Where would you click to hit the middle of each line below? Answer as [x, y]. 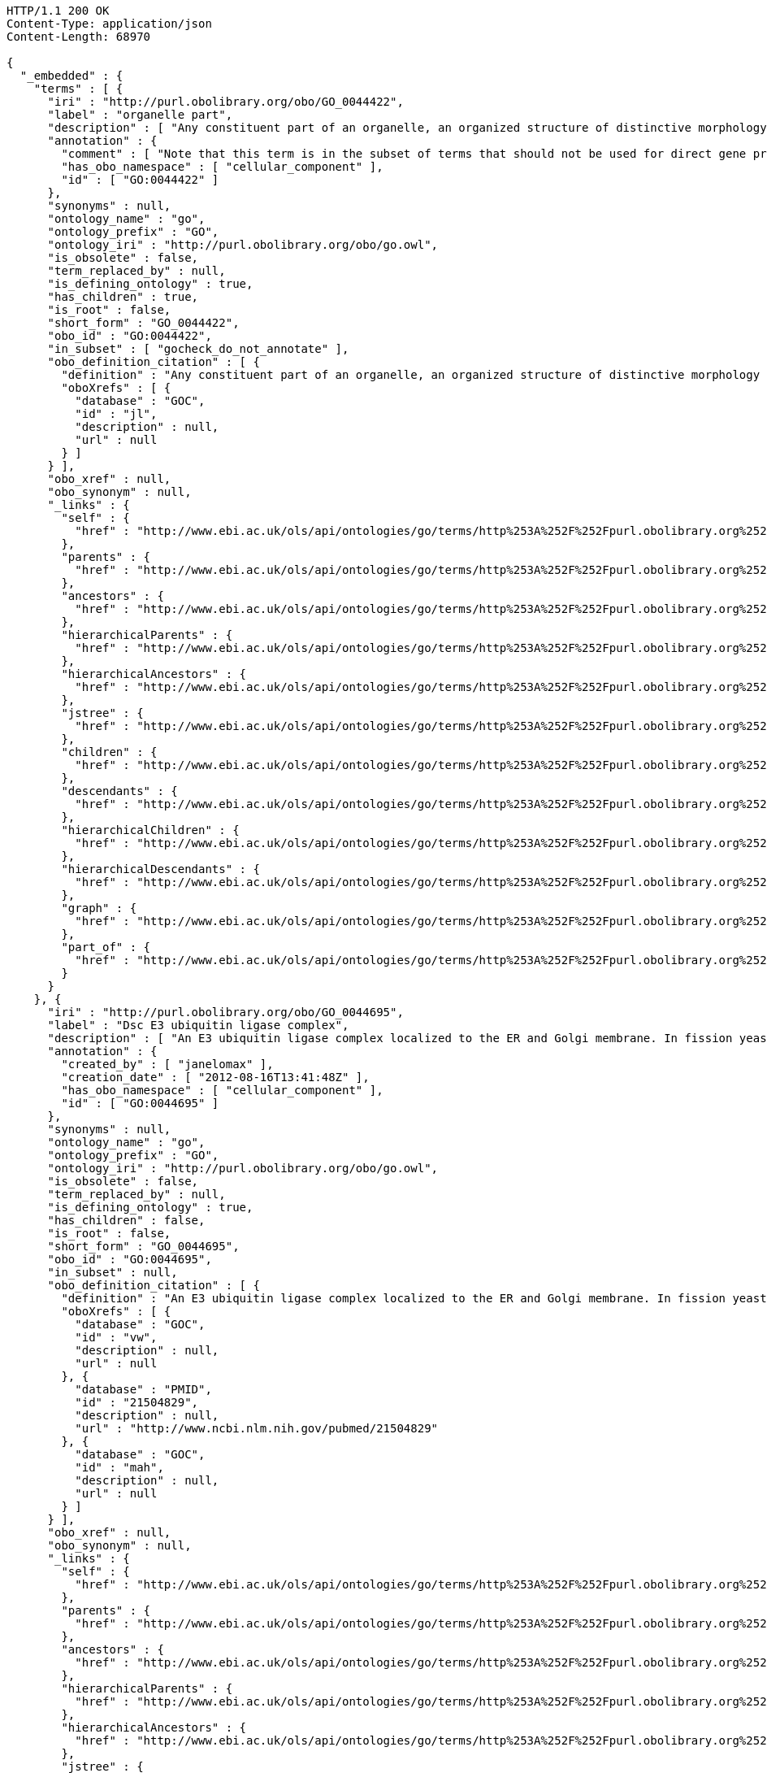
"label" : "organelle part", [140, 115]
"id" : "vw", [116, 1337]
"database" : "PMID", [143, 1389]
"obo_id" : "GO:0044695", [130, 1259]
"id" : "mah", [119, 1467]
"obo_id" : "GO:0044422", [130, 336]
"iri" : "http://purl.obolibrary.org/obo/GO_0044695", [225, 1012]
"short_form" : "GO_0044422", [143, 323]
